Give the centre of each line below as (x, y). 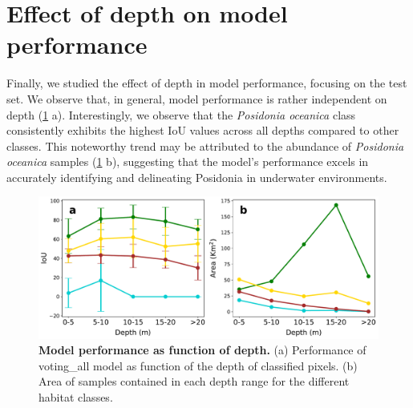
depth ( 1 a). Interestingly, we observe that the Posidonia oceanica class (181, 114)
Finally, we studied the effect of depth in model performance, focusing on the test (207, 83)
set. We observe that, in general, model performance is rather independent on (197, 98)
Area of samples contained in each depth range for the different (194, 381)
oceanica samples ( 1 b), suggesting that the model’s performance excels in (188, 162)
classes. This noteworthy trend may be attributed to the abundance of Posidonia (205, 145)
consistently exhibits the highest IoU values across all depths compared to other (203, 130)
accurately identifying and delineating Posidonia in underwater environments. (197, 177)
